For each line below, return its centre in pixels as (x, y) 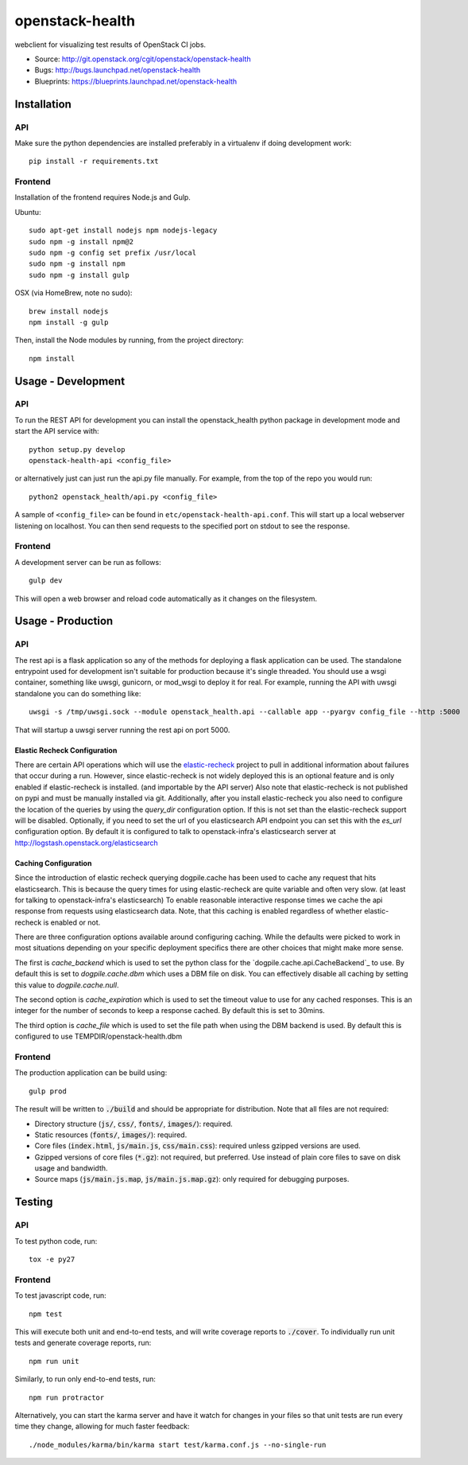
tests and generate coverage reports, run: (83, 1343)
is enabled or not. (72, 922)
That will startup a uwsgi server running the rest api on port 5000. (122, 730)
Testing (34, 1202)
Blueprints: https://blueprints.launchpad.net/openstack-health (136, 81)
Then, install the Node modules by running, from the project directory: (129, 340)
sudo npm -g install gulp (79, 275)
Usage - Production (64, 621)
